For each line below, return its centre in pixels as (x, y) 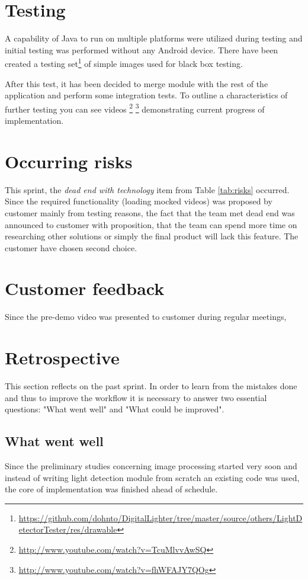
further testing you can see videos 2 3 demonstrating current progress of (135, 108)
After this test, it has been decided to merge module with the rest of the (137, 83)
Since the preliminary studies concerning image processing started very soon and (151, 466)
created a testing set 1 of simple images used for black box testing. (124, 63)
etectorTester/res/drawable (68, 529)
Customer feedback (85, 288)
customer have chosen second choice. (71, 247)
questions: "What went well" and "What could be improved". (115, 409)
